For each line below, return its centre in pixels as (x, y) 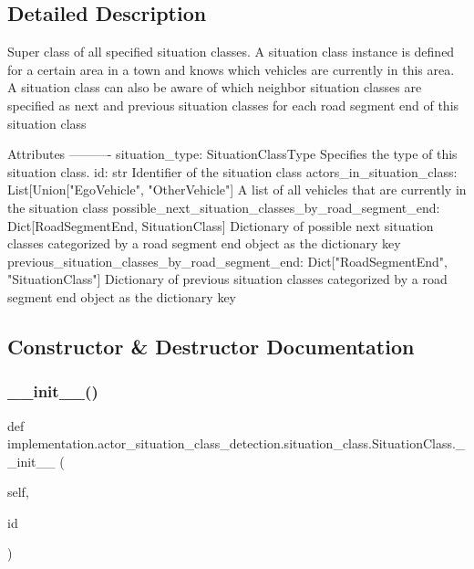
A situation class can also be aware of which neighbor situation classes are (215, 87)
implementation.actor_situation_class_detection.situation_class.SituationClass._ (237, 443)
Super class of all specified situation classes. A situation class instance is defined (231, 52)
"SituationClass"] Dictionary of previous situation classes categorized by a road (227, 279)
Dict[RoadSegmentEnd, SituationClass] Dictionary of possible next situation (221, 225)
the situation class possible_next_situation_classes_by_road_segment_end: (224, 207)
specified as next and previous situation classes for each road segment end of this (233, 105)
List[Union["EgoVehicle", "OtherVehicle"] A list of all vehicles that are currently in (237, 190)
